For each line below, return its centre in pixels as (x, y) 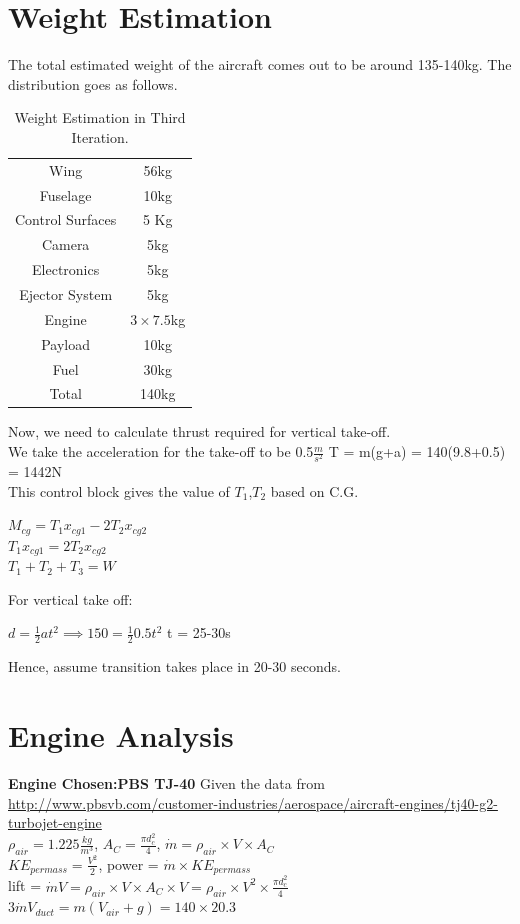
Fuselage (65, 194)
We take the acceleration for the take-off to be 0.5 (161, 451)
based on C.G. (314, 490)
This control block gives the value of (119, 490)
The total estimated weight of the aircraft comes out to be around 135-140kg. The (260, 64)
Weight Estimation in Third (100, 117)
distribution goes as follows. (93, 83)
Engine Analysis (121, 735)
